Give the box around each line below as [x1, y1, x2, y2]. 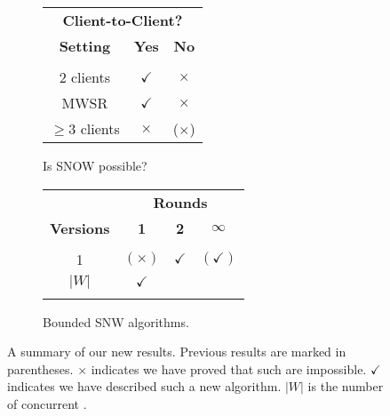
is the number [307, 377, 384, 396]
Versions [50, 217, 110, 238]
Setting [59, 36, 111, 56]
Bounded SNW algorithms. [43, 312, 189, 331]
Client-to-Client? [62, 10, 183, 30]
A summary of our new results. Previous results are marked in [7, 342, 346, 361]
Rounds [153, 191, 208, 212]
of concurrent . [7, 394, 87, 412]
